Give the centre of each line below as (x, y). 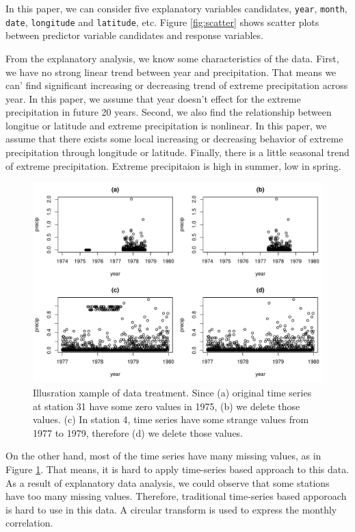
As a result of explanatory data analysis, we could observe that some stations (168, 482)
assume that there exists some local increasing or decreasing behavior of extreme (174, 139)
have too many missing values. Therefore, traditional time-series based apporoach (176, 496)
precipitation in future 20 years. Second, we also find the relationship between (169, 112)
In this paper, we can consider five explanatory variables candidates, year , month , (176, 8)
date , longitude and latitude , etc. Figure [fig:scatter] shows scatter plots (162, 22)
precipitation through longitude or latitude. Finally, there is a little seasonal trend (177, 152)
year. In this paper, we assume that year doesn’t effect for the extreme (153, 98)
